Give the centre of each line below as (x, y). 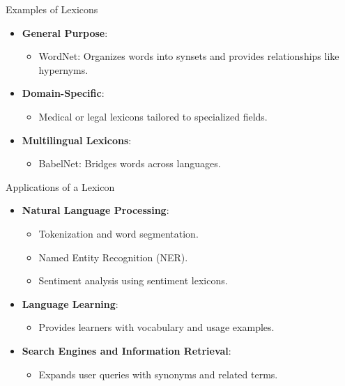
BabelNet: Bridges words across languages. (130, 163)
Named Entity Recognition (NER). (113, 257)
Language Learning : (70, 303)
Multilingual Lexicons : (77, 140)
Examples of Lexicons (52, 9)
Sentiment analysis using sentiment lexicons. (133, 280)
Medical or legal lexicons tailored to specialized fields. (153, 116)
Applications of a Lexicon (60, 186)
